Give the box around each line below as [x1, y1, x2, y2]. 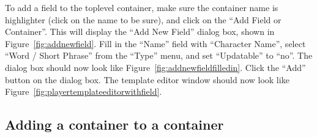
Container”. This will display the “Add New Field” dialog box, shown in [5, 25, 275, 38]
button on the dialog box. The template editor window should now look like [5, 73, 289, 86]
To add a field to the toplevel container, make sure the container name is [5, 1, 278, 13]
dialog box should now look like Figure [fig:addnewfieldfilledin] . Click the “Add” [5, 61, 306, 73]
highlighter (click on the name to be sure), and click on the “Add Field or [5, 13, 282, 26]
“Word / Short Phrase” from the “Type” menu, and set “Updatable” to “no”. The [5, 49, 313, 62]
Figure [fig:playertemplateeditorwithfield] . [5, 85, 162, 98]
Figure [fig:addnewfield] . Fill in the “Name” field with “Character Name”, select [5, 37, 306, 50]
